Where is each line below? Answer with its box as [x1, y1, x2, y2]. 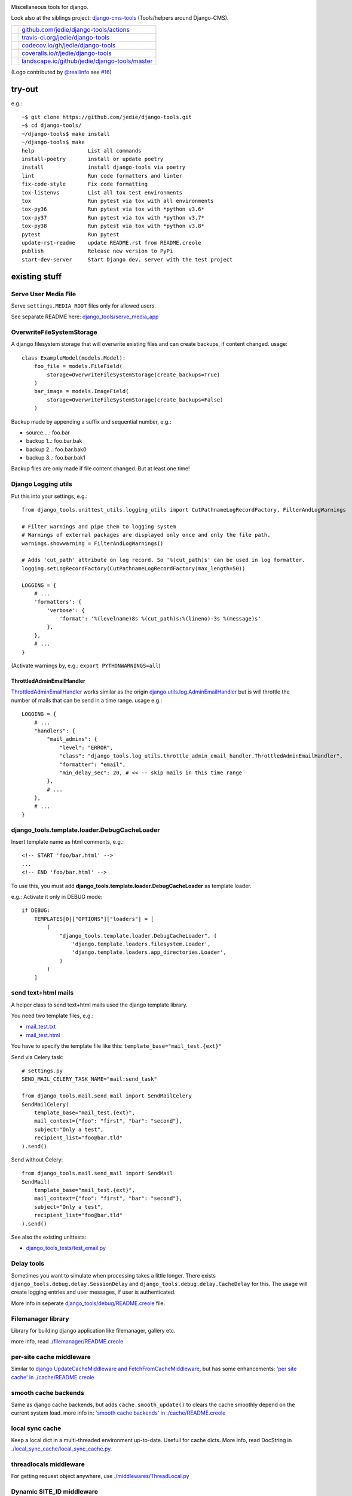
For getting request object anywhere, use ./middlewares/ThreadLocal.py [11, 1473, 189, 1479]
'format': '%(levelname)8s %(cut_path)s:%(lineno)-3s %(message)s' [59, 615, 261, 622]
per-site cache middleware [11, 1353, 91, 1361]
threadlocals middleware [11, 1460, 85, 1468]
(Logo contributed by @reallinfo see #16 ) [11, 68, 112, 75]
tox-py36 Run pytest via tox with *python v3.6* [22, 206, 204, 212]
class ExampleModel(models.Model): [22, 354, 126, 361]
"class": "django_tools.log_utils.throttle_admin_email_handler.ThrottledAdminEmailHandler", [59, 753, 343, 759]
